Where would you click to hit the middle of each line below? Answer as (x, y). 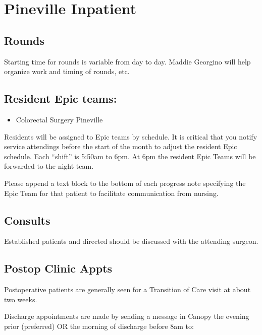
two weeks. (21, 299)
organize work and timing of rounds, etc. (67, 71)
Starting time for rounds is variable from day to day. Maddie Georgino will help (127, 61)
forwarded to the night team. (49, 166)
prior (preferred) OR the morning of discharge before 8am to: (99, 326)
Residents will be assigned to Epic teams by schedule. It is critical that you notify (131, 136)
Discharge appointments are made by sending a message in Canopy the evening (127, 316)
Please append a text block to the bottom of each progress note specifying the (125, 183)
